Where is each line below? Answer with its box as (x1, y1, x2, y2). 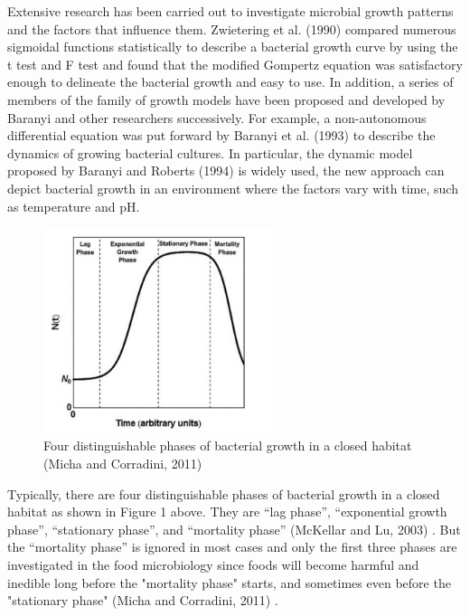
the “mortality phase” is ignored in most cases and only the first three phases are (7, 537, 457, 556)
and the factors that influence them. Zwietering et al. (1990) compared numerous (7, 19, 456, 38)
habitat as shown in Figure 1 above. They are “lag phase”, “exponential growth (7, 502, 447, 521)
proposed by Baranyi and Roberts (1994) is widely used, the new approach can (7, 161, 445, 180)
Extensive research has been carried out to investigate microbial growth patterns (7, 2, 454, 20)
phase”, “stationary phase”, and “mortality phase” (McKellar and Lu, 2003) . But (7, 519, 461, 538)
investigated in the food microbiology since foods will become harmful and (7, 554, 419, 573)
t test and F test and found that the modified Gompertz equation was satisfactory (7, 54, 463, 73)
